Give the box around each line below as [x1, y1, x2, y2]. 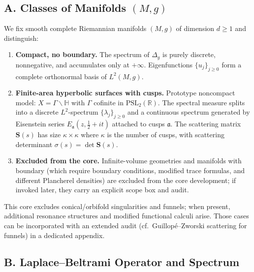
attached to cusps [112, 119, 165, 129]
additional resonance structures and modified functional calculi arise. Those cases [4, 211, 249, 221]
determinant [15, 139, 53, 149]
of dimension [176, 23, 215, 33]
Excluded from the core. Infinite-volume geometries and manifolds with [15, 155, 242, 166]
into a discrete [15, 107, 59, 117]
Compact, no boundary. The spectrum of [15, 49, 150, 60]
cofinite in [94, 97, 124, 107]
